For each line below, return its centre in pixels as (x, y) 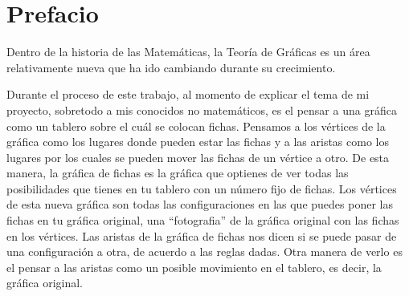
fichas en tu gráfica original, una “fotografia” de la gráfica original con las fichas (203, 220)
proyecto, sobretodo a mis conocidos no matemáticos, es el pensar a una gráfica (202, 109)
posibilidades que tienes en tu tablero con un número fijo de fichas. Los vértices (202, 188)
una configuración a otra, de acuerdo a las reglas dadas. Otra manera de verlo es (204, 251)
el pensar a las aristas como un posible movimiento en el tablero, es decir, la (194, 267)
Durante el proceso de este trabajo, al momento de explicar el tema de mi (188, 94)
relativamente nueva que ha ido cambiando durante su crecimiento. (171, 67)
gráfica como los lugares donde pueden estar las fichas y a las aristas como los (198, 142)
